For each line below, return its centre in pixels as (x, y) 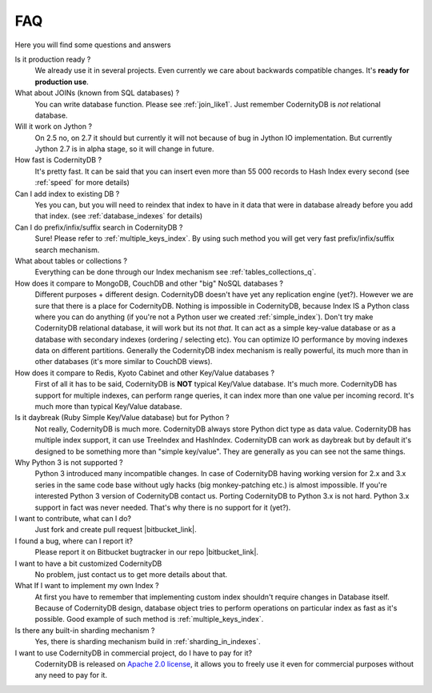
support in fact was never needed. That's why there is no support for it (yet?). (163, 507)
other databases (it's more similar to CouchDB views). (124, 362)
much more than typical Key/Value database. (109, 407)
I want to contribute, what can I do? (73, 518)
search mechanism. (67, 250)
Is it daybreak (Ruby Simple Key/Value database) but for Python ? (122, 418)
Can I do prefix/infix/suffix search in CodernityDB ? (99, 227)
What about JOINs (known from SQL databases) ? (97, 93)
